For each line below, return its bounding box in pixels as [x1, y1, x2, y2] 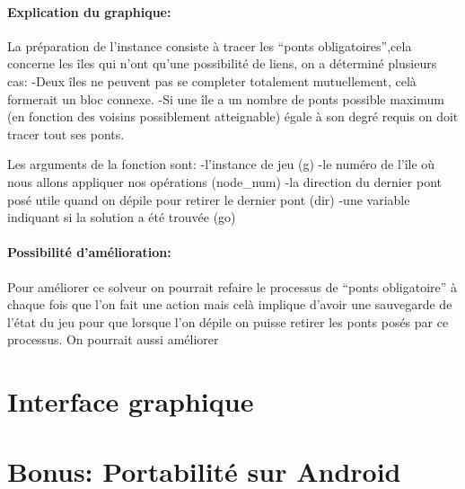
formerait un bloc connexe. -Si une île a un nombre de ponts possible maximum [7, 89, 444, 108]
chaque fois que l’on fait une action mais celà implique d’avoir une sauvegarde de [7, 295, 452, 314]
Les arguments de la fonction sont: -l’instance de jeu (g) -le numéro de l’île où [7, 155, 435, 173]
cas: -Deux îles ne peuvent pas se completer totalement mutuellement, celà [7, 71, 417, 90]
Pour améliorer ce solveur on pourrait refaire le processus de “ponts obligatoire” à [7, 277, 458, 296]
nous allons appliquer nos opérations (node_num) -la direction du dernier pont [7, 172, 442, 191]
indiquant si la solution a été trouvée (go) [7, 208, 236, 227]
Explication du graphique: [7, 2, 171, 21]
